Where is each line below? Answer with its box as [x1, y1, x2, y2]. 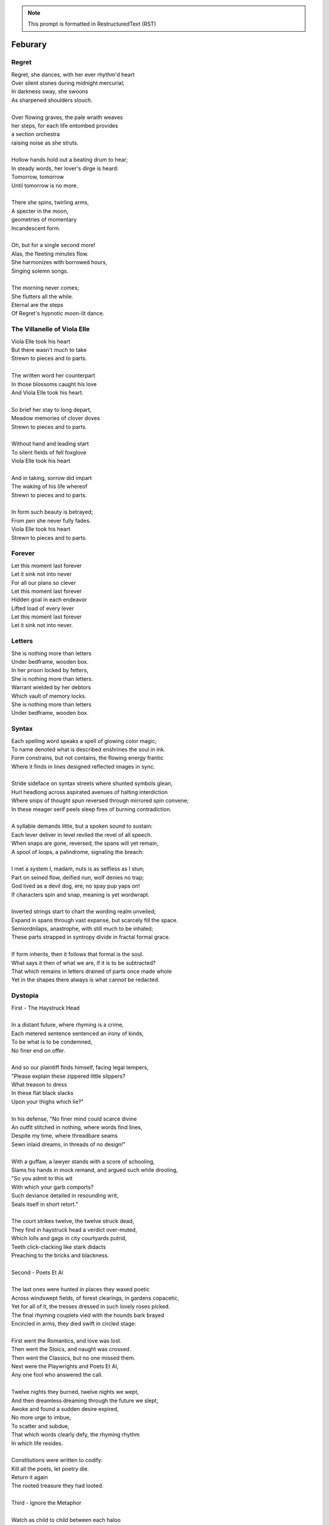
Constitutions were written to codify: [11, 1457, 103, 1464]
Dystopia [11, 991, 39, 1000]
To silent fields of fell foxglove [11, 448, 87, 456]
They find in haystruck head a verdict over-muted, [11, 1226, 137, 1233]
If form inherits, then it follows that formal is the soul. [11, 950, 144, 958]
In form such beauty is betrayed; [11, 508, 93, 515]
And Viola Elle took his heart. [11, 389, 83, 396]
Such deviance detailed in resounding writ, [11, 1192, 119, 1199]
